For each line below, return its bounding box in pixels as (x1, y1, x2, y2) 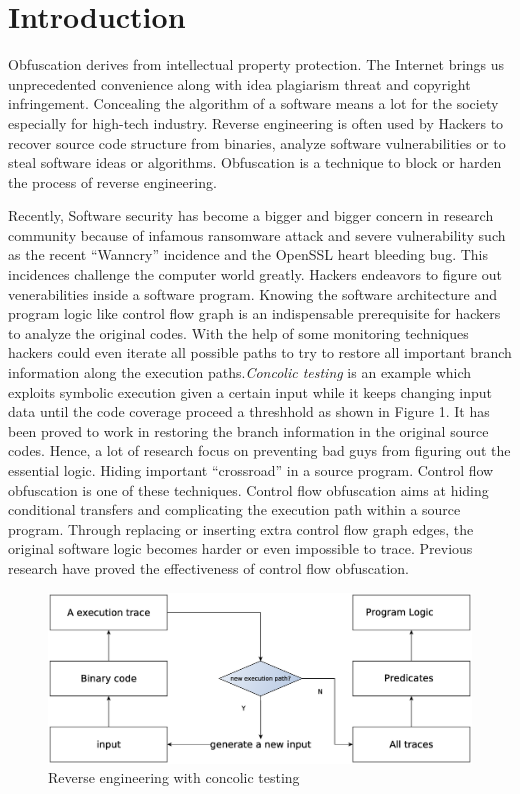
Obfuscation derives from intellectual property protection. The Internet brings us (8, 54, 505, 75)
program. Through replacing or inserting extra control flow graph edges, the (8, 518, 474, 539)
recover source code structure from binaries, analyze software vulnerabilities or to (8, 132, 506, 153)
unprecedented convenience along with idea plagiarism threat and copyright (8, 73, 471, 94)
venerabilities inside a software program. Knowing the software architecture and (8, 283, 498, 304)
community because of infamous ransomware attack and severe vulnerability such (8, 224, 506, 245)
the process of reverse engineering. (8, 171, 217, 192)
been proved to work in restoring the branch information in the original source (8, 420, 489, 441)
